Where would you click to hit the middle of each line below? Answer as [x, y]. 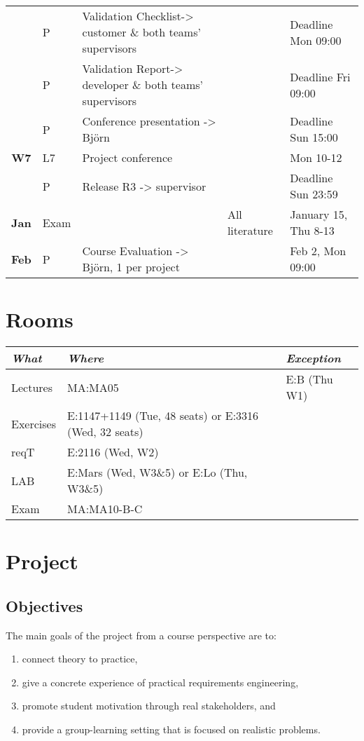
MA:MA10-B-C [105, 509]
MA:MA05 [93, 387]
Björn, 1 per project [131, 267]
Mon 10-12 [316, 157]
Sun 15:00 [314, 137]
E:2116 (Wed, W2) [113, 452]
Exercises [34, 423]
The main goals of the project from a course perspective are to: [141, 635]
